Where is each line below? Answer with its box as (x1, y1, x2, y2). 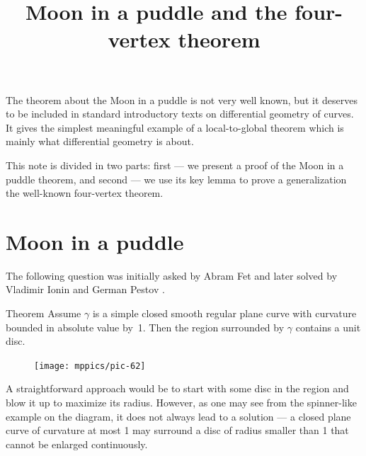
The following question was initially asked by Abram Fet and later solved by (6, 268, 338, 283)
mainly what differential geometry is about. (6, 134, 194, 149)
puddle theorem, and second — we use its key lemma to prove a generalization (6, 171, 347, 186)
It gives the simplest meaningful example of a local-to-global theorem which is (6, 120, 344, 135)
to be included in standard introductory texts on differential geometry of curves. (6, 106, 354, 121)
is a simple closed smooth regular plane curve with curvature (92, 306, 357, 321)
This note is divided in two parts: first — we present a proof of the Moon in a (6, 157, 344, 172)
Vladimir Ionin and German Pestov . (6, 282, 165, 297)
